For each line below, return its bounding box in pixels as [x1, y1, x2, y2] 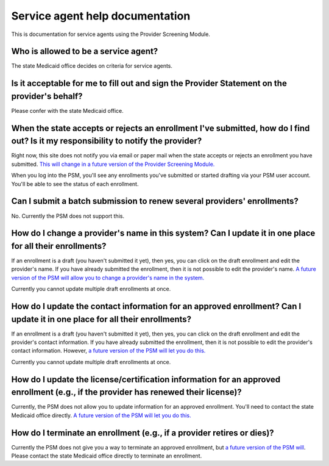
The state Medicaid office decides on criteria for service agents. [11, 62, 173, 70]
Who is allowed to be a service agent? [11, 46, 158, 57]
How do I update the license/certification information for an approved [11, 374, 280, 384]
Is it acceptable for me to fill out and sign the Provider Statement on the [11, 78, 288, 88]
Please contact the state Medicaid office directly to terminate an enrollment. [11, 452, 202, 460]
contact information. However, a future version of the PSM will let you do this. [11, 347, 206, 354]
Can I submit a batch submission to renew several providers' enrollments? [11, 196, 299, 207]
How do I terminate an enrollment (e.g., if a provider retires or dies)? [11, 428, 274, 438]
